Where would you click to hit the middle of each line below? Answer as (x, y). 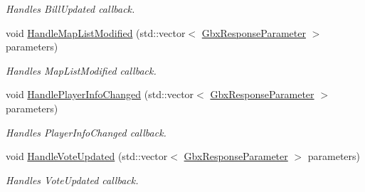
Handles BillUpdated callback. (70, 9)
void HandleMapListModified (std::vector (96, 32)
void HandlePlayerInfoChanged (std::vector (100, 94)
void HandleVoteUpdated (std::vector (87, 156)
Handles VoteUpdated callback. (72, 180)
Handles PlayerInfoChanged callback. (86, 132)
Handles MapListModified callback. (81, 70)
